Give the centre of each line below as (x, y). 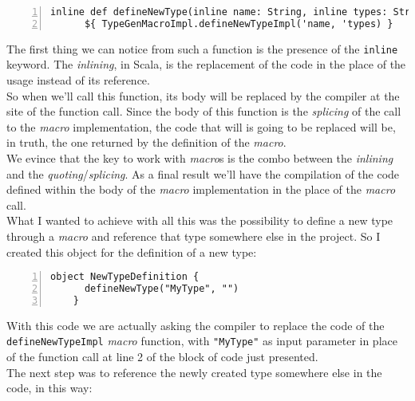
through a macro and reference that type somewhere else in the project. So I (194, 236)
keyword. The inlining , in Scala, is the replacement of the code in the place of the (206, 64)
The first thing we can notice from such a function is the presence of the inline (202, 48)
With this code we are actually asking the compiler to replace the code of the (196, 325)
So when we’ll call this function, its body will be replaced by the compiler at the (203, 95)
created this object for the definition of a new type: (132, 252)
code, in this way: (49, 388)
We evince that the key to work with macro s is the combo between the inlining (200, 157)
